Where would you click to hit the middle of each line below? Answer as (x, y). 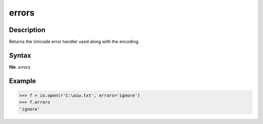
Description (27, 30)
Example (22, 81)
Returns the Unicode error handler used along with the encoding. (74, 42)
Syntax (20, 55)
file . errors (20, 67)
